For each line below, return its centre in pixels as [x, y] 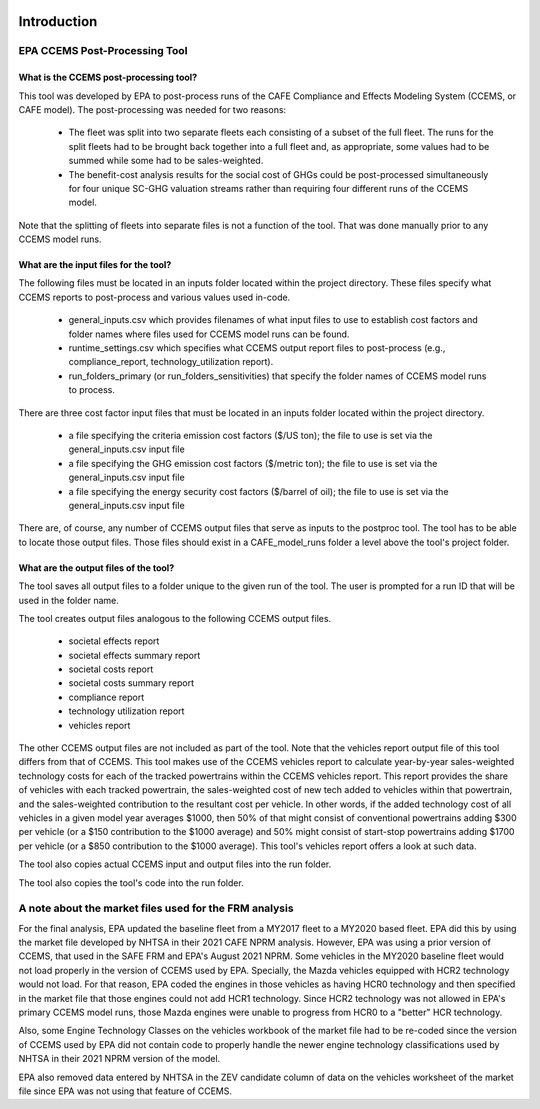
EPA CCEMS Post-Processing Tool [103, 51]
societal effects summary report [134, 655]
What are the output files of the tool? [96, 567]
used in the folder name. [68, 600]
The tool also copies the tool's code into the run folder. [131, 882]
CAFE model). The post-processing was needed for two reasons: [152, 109]
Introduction [58, 21]
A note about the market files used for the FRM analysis [156, 908]
